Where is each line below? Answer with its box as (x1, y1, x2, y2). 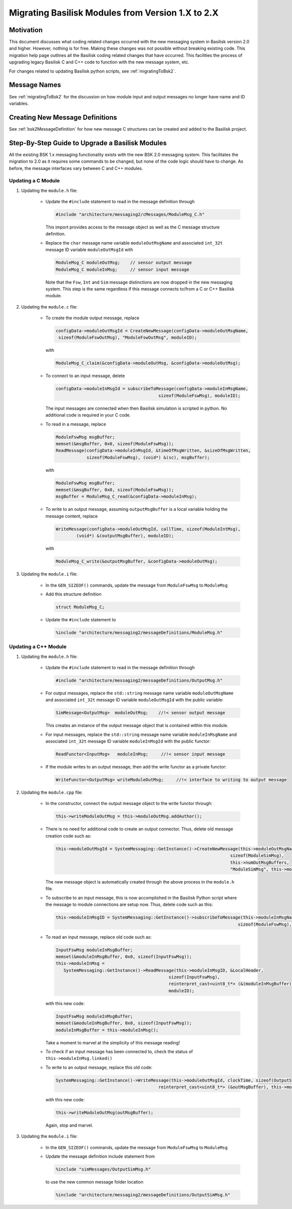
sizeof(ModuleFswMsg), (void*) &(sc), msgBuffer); (86, 455, 210, 460)
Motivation (9, 26, 43, 34)
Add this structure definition (45, 591, 102, 597)
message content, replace (45, 513, 98, 519)
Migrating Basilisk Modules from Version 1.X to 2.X (9, 7, 219, 18)
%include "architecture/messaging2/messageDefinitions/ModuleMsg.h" (55, 630, 223, 635)
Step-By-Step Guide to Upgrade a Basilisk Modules (9, 139, 167, 147)
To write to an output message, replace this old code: (45, 1064, 153, 1070)
